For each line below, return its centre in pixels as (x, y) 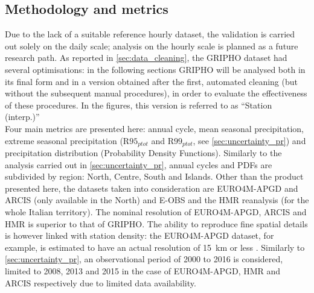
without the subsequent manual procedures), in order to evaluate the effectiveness (156, 93)
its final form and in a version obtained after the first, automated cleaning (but (151, 81)
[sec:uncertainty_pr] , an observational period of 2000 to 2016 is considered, (144, 259)
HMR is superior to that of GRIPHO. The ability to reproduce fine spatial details (156, 223)
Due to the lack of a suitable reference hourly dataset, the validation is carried (150, 34)
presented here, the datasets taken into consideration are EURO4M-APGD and (152, 188)
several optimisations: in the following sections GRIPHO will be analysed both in (155, 69)
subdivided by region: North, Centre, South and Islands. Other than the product (154, 176)
